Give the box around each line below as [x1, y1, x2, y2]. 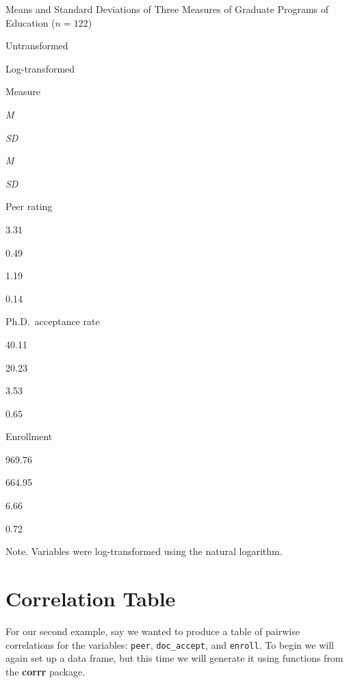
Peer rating [5, 199, 53, 214]
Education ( [5, 15, 55, 29]
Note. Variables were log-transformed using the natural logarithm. [5, 544, 283, 558]
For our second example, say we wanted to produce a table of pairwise [5, 623, 300, 638]
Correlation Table [5, 584, 176, 613]
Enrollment [5, 429, 53, 443]
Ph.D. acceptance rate [5, 314, 100, 328]
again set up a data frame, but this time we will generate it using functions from [5, 651, 344, 665]
